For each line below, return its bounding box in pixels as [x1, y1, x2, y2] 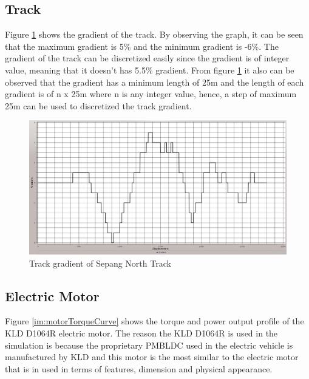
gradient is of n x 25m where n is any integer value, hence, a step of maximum [5, 87, 297, 100]
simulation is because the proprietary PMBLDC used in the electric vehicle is [5, 338, 293, 351]
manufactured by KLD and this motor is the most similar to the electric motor [5, 350, 299, 363]
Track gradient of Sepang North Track [29, 256, 171, 269]
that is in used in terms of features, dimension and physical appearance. [5, 362, 273, 375]
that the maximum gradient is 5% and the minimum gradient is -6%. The [5, 39, 279, 52]
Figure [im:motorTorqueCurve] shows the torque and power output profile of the [5, 315, 304, 327]
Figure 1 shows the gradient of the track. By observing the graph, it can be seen [5, 28, 304, 41]
